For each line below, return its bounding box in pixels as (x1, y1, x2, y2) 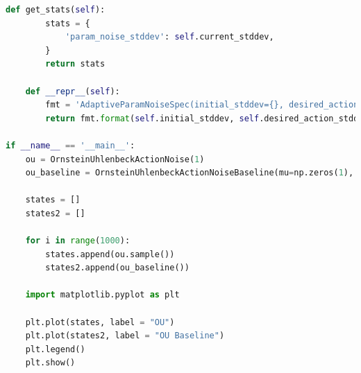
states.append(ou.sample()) (45, 249, 175, 259)
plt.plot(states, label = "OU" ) (25, 317, 175, 327)
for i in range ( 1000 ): (25, 236, 131, 246)
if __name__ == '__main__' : (6, 140, 135, 150)
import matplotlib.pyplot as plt (25, 290, 180, 300)
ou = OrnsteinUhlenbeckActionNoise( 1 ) (25, 154, 205, 164)
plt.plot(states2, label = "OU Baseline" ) (25, 331, 225, 341)
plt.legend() (25, 344, 85, 354)
